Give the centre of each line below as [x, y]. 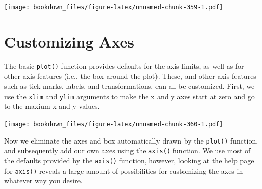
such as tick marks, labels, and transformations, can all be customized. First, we [129, 86]
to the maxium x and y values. [52, 106]
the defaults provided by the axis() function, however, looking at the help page [129, 160]
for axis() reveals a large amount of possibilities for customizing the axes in [124, 170]
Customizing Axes [69, 41]
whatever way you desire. [43, 181]
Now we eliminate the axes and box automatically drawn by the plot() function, [131, 140]
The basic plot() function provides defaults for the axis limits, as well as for [124, 66]
